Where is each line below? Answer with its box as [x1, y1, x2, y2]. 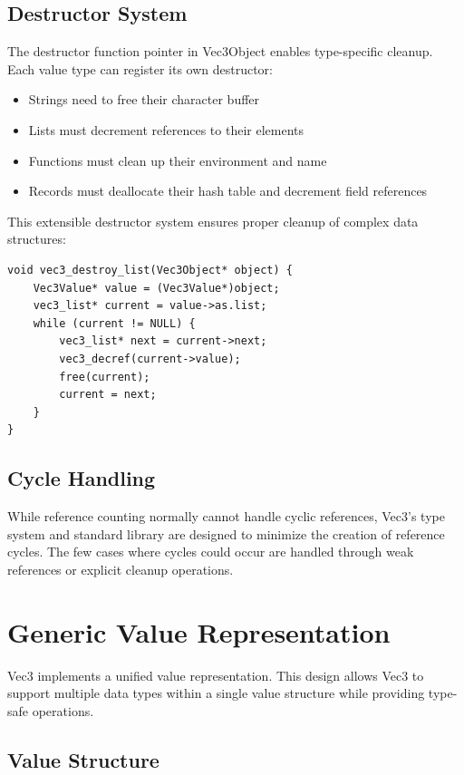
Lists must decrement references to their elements [28, 120, 304, 139]
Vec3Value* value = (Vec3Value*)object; [33, 281, 280, 295]
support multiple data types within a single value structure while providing [7, 683, 425, 702]
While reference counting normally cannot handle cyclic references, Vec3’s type [7, 507, 445, 526]
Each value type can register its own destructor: [7, 59, 274, 78]
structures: [7, 229, 66, 248]
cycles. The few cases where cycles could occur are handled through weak [7, 542, 414, 561]
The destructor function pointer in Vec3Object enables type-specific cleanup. [7, 42, 433, 61]
